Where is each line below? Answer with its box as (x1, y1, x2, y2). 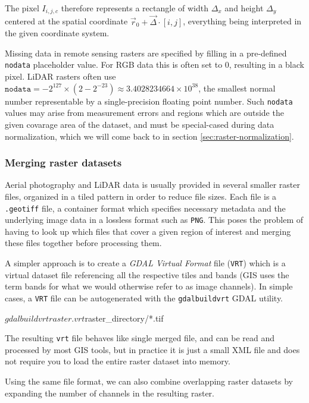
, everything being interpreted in (183, 15, 302, 27)
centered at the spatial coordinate (5, 15, 128, 27)
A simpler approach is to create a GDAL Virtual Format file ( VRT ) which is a (5, 257, 286, 269)
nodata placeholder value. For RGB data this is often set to (5, 58, 223, 71)
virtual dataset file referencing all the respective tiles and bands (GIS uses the (5, 268, 289, 281)
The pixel (5, 2, 39, 14)
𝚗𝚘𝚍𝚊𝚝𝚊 (5, 84, 32, 93)
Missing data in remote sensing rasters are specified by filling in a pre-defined (5, 46, 287, 59)
